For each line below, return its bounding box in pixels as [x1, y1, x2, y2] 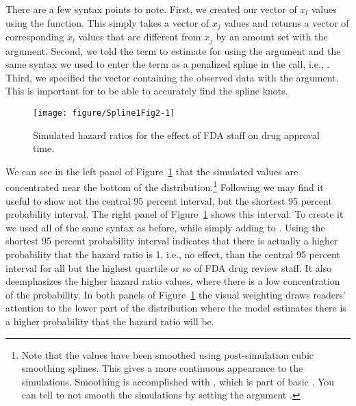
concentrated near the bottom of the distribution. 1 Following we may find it [5, 178, 324, 194]
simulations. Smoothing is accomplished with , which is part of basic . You [21, 374, 335, 388]
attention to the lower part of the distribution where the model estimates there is [5, 301, 346, 315]
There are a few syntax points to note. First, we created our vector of [5, 2, 297, 16]
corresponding [5, 29, 64, 44]
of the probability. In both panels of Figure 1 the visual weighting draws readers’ [5, 287, 346, 301]
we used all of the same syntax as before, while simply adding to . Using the [5, 220, 325, 234]
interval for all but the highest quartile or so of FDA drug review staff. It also [5, 260, 332, 275]
